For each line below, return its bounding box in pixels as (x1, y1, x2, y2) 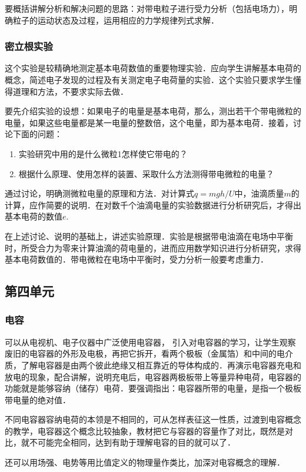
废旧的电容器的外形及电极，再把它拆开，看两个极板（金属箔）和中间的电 (5, 347, 285, 360)
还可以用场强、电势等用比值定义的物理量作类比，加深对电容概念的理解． (5, 456, 285, 468)
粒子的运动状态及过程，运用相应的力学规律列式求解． (12, 14, 219, 26)
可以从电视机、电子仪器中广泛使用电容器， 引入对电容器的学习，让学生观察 (5, 335, 296, 348)
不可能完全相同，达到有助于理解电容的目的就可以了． (29, 436, 235, 448)
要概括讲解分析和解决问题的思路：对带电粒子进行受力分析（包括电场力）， (5, 2, 289, 14)
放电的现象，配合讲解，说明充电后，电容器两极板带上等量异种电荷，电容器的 (5, 370, 301, 383)
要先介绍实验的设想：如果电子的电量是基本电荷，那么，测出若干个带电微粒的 (5, 105, 301, 117)
